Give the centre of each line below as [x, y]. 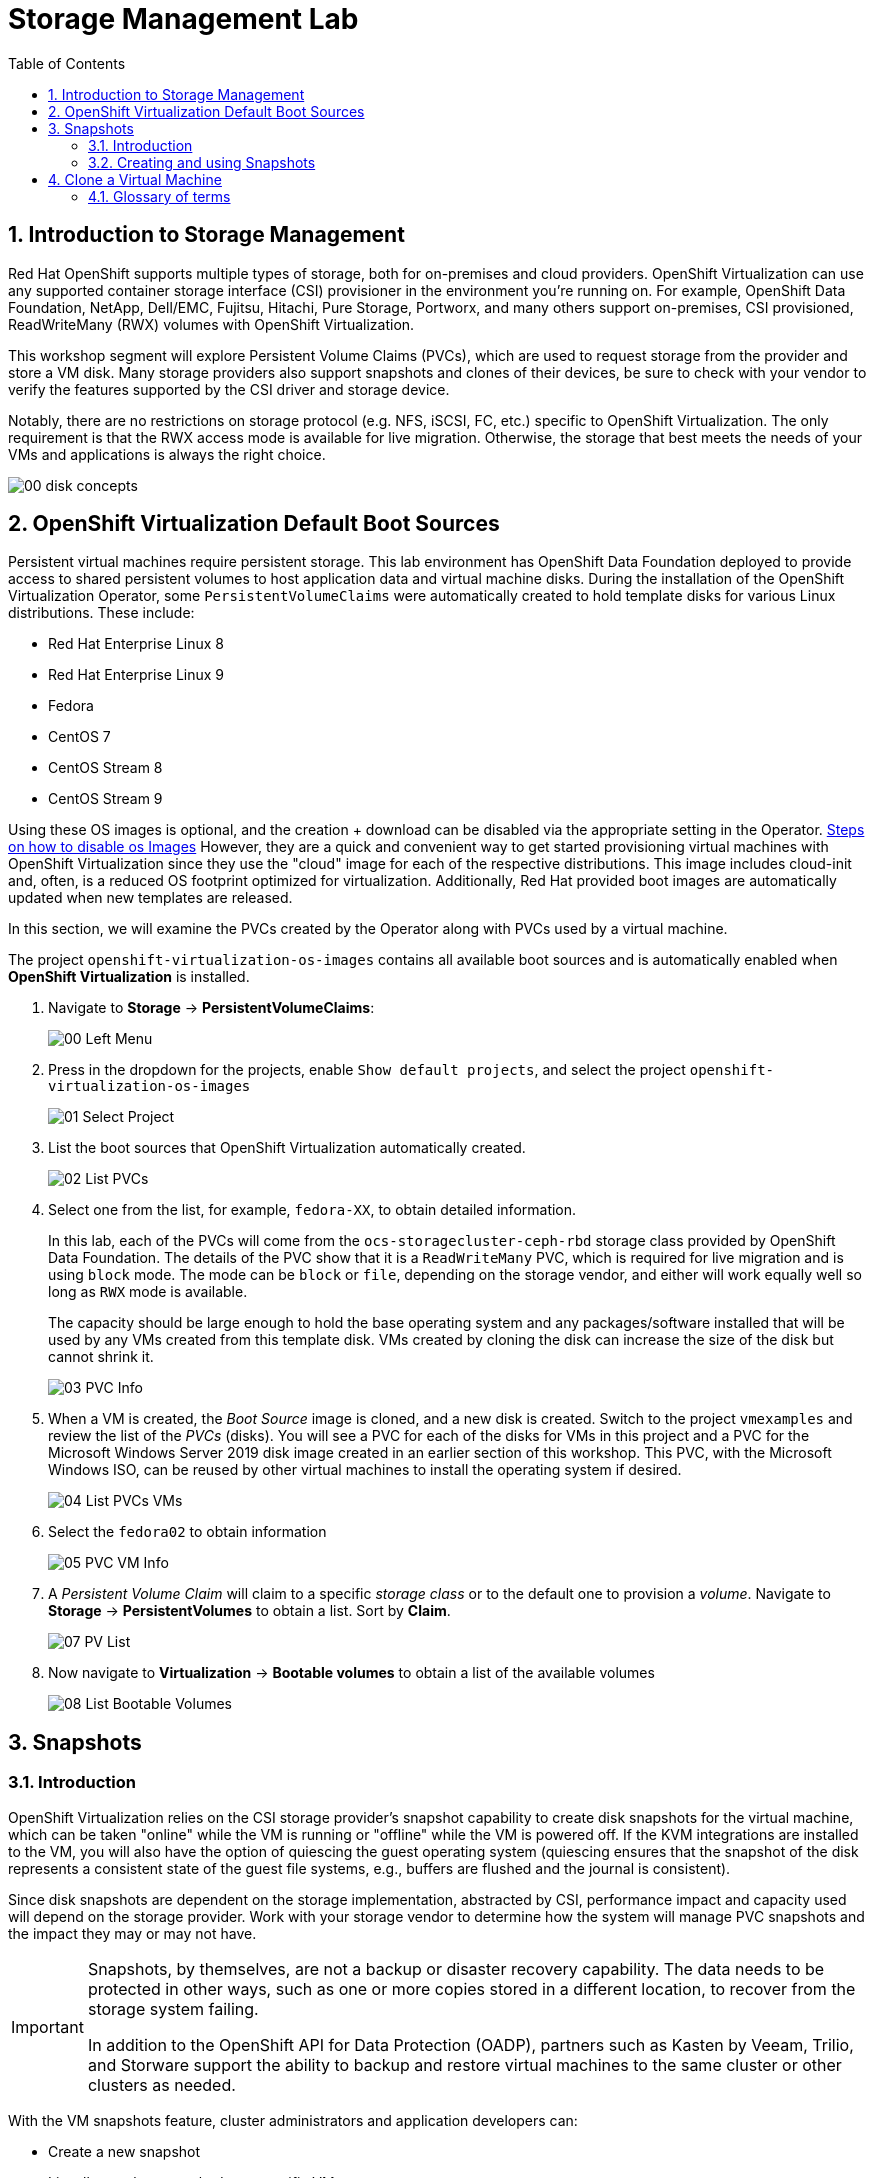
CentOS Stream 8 [105, 768]
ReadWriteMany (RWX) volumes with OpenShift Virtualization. [211, 324]
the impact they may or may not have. [132, 1933]
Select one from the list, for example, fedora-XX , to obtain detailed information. [312, 1210]
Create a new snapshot [124, 2151]
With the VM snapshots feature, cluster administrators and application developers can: [293, 2120]
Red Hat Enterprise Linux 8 [136, 644]
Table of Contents [67, 63]
